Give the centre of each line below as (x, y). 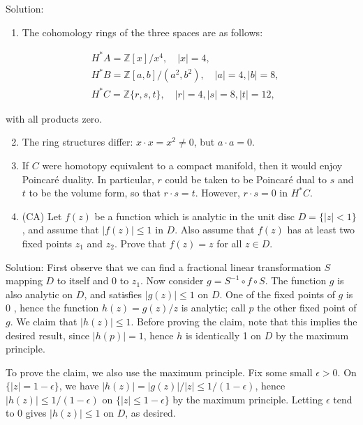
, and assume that (60, 230)
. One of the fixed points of (277, 294)
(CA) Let (42, 216)
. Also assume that (215, 230)
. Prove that (140, 243)
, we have (79, 386)
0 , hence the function (52, 308)
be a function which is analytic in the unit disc (194, 216)
